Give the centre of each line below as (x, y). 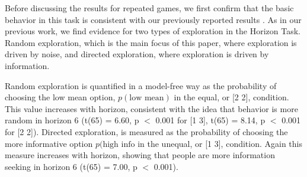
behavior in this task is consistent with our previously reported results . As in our (153, 19)
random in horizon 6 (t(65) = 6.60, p (72, 120)
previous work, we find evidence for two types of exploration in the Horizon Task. (153, 31)
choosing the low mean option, (60, 97)
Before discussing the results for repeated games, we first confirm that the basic (149, 8)
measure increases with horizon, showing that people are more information (140, 155)
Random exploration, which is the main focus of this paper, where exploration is (151, 42)
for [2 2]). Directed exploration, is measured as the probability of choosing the (146, 131)
